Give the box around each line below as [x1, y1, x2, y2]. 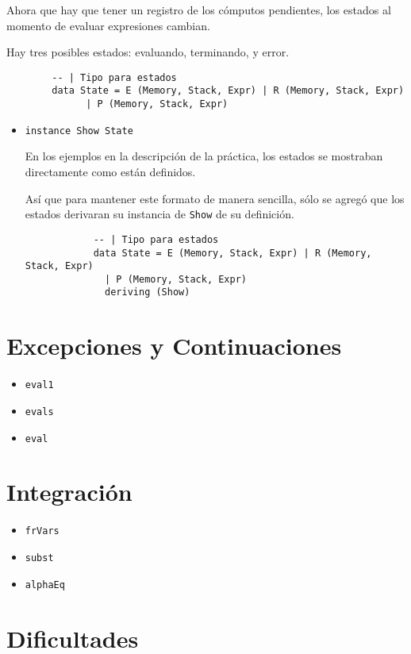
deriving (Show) [105, 287, 190, 298]
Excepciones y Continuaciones [6, 329, 342, 362]
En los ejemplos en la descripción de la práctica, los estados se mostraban [25, 148, 383, 164]
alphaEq [25, 579, 65, 591]
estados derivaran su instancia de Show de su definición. [25, 206, 294, 222]
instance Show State [25, 125, 133, 137]
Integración [6, 475, 133, 508]
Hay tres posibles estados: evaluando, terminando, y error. [6, 44, 290, 60]
